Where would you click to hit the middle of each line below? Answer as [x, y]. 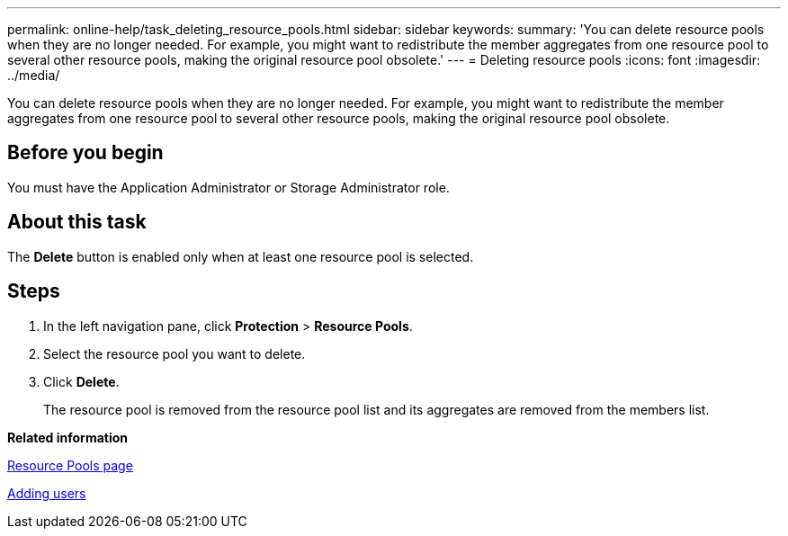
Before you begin [85, 153]
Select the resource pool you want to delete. [175, 353]
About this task [77, 222]
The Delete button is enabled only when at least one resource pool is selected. [241, 256]
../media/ [34, 75]
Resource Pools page [70, 465]
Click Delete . [81, 381]
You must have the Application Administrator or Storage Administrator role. [228, 187]
